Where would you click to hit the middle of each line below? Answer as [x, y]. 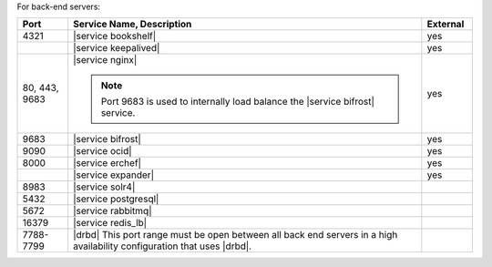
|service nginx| [105, 60]
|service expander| [114, 175]
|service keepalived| [117, 48]
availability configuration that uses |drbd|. [163, 246]
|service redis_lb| [110, 223]
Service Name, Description [133, 25]
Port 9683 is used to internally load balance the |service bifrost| [238, 102]
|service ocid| [102, 151]
